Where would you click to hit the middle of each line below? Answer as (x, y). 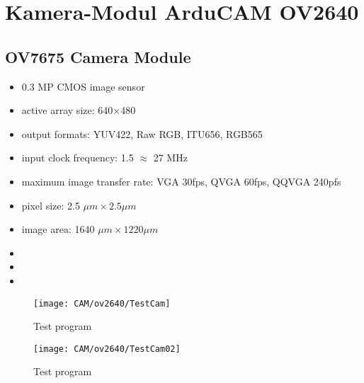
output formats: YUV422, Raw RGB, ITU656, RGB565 (142, 133)
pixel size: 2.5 (51, 205)
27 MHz (170, 158)
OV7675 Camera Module (98, 56)
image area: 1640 (58, 229)
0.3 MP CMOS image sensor (83, 86)
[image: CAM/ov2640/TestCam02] (107, 349)
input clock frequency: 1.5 (78, 158)
